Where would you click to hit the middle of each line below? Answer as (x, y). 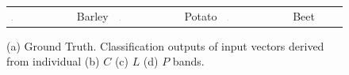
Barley (92, 15)
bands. (188, 61)
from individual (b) (53, 61)
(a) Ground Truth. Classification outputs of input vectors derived (165, 45)
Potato (201, 15)
